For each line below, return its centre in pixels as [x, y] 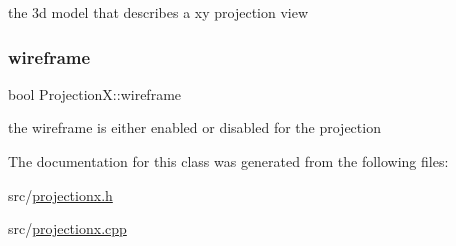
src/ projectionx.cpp [67, 228]
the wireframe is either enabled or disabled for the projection [194, 127]
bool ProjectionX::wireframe [95, 93]
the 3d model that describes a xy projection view [158, 12]
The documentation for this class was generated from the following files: [228, 161]
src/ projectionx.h [60, 194]
